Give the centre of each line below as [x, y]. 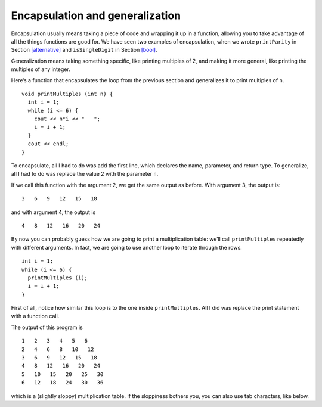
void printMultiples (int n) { [67, 94]
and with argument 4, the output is [53, 212]
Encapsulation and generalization [96, 15]
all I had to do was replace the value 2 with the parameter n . [85, 174]
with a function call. [35, 316]
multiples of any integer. [41, 69]
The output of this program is [47, 327]
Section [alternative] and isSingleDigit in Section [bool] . [84, 50]
